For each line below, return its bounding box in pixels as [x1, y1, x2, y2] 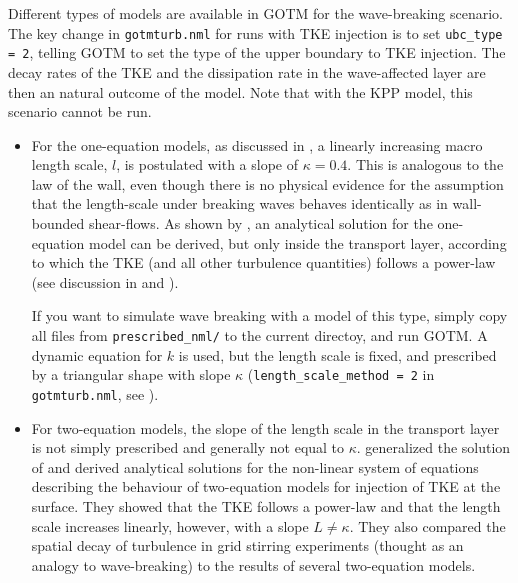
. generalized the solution [356, 437, 511, 458]
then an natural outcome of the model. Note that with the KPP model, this [8, 81, 473, 102]
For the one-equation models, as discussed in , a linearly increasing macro [31, 134, 483, 155]
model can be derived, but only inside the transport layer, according [88, 232, 507, 253]
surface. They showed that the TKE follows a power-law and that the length [31, 495, 501, 516]
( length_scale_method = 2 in [247, 364, 435, 385]
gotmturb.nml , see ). [31, 383, 159, 404]
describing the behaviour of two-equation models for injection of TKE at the [31, 476, 501, 497]
